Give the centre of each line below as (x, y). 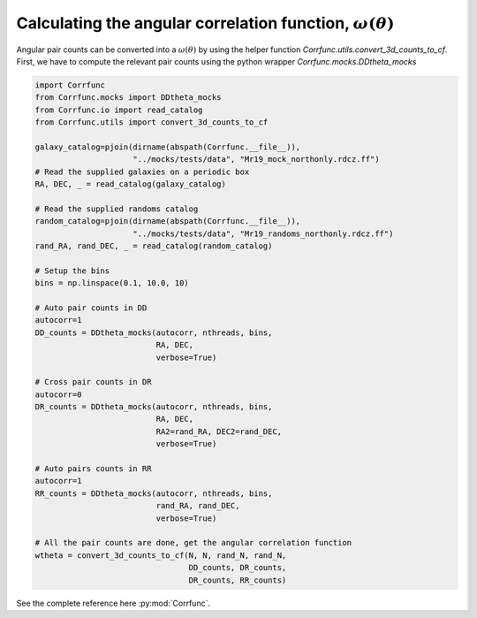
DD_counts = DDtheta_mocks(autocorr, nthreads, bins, (154, 332)
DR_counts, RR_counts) (238, 580)
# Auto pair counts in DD (91, 308)
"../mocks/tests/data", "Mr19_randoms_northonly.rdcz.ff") (263, 233)
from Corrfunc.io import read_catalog (119, 110)
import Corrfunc (70, 85)
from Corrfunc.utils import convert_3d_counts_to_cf (151, 122)
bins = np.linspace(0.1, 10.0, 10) (112, 283)
